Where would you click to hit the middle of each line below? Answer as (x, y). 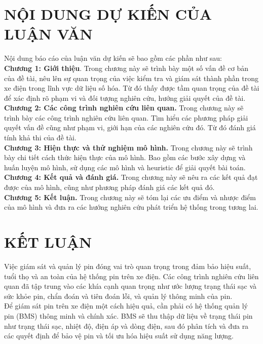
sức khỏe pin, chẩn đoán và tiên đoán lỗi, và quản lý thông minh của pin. (118, 296)
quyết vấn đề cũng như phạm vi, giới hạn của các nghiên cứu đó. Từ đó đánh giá (130, 127)
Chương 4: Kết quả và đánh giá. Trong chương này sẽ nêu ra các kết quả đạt (131, 177)
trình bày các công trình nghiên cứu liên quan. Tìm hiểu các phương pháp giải (126, 117)
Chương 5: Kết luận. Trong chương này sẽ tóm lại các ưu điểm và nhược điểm (130, 197)
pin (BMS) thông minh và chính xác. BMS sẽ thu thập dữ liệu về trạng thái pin (128, 315)
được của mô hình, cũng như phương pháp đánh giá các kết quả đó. (109, 187)
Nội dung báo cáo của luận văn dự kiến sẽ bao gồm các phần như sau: (113, 58)
